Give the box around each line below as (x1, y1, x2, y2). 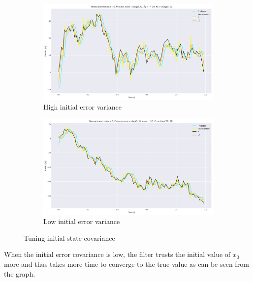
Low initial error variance (43, 216, 120, 226)
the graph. (4, 268, 35, 279)
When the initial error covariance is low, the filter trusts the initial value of (4, 249, 231, 259)
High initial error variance (43, 101, 122, 112)
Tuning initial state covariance (24, 232, 115, 243)
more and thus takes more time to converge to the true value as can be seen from (4, 258, 249, 269)
